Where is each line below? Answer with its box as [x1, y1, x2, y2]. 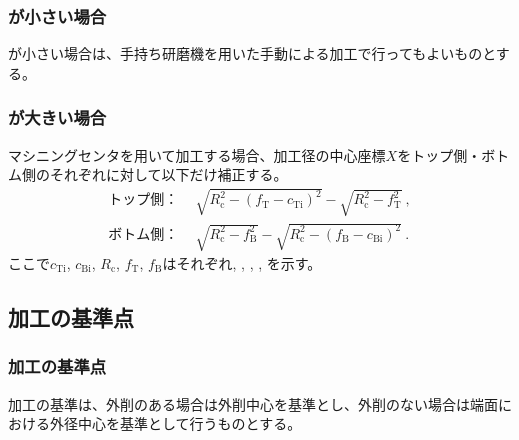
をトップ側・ [397, 144, 482, 165]
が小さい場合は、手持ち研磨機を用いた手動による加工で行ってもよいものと [8, 43, 496, 64]
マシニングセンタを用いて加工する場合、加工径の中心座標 [8, 144, 386, 165]
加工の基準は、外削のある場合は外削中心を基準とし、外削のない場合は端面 [8, 393, 498, 414]
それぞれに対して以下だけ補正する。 [49, 164, 288, 185]
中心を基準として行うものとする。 [77, 413, 302, 434]
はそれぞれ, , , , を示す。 [162, 252, 322, 273]
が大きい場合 [8, 105, 107, 130]
